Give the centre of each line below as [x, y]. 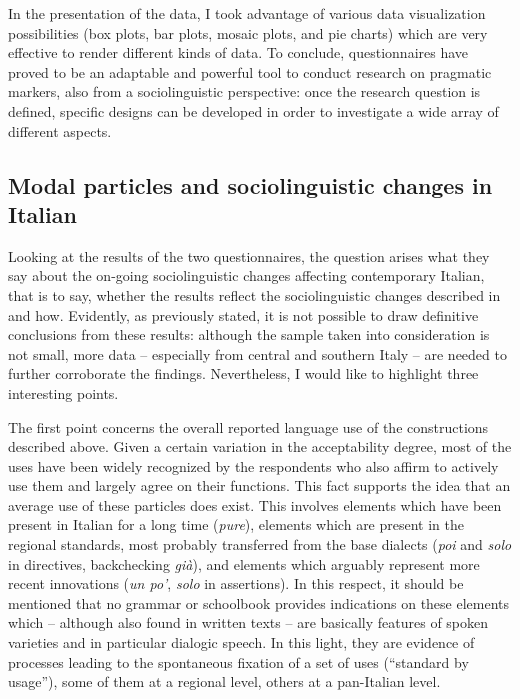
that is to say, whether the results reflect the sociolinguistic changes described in [254, 294]
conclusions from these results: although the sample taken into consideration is [249, 334]
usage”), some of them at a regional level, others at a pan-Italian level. [224, 681]
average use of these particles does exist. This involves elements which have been [255, 504]
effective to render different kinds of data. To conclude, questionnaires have [238, 52]
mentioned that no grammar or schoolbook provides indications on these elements [259, 602]
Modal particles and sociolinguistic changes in [250, 184]
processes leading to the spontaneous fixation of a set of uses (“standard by [238, 661]
